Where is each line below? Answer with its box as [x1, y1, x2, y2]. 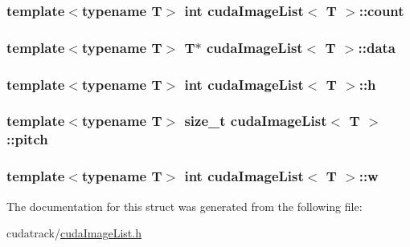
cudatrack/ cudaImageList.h [6, 225, 141, 241]
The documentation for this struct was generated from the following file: [6, 197, 363, 214]
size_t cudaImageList [184, 111, 327, 131]
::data [358, 37, 396, 57]
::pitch [6, 129, 48, 149]
